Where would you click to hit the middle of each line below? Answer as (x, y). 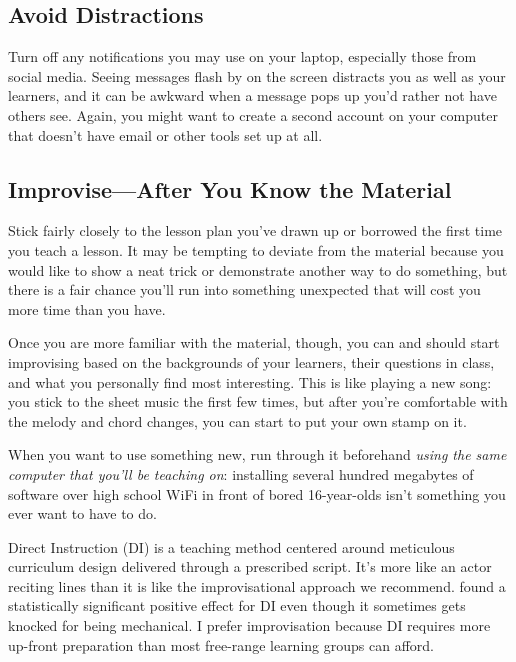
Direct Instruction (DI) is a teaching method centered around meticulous (231, 546)
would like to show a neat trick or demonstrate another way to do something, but (258, 269)
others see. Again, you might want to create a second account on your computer (253, 114)
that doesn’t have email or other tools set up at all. (165, 134)
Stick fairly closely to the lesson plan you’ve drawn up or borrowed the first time (255, 230)
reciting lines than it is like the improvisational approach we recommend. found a (257, 585)
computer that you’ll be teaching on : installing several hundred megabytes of (241, 473)
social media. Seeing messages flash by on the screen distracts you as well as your (257, 75)
